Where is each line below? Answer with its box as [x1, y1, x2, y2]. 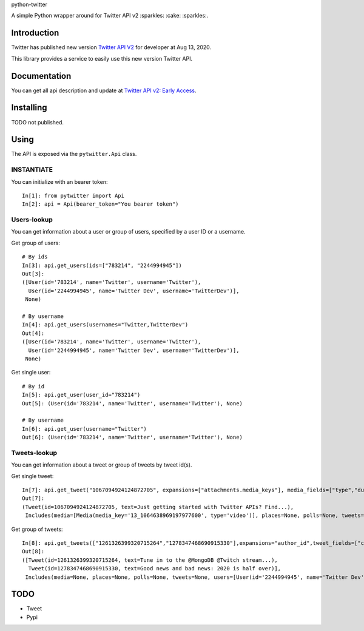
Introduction [11, 28, 59, 38]
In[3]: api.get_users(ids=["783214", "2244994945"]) [22, 262, 182, 269]
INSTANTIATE [11, 166, 53, 174]
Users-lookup [11, 215, 53, 224]
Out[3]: [22, 271, 45, 277]
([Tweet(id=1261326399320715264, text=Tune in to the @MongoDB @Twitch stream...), [22, 556, 278, 564]
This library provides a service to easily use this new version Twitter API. [11, 55, 193, 62]
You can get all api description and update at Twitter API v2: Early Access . [11, 87, 197, 94]
